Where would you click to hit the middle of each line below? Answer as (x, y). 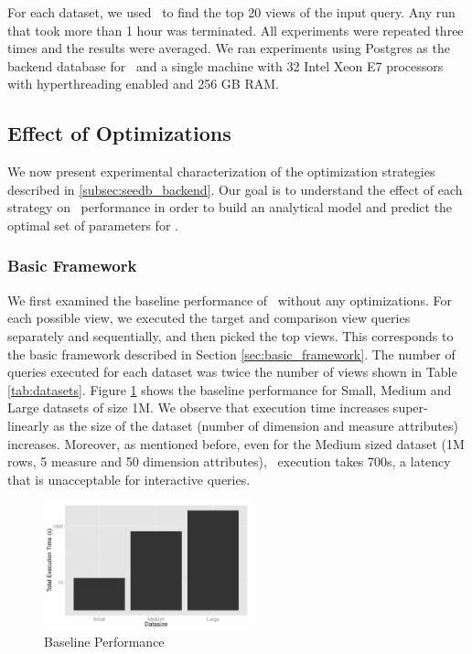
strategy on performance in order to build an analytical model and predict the (230, 207)
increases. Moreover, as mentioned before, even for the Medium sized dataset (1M (236, 443)
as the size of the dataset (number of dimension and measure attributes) (256, 425)
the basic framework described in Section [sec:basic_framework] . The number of (231, 354)
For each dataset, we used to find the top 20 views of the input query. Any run (231, 12)
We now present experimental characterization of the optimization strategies (221, 172)
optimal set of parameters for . (93, 225)
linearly (28, 425)
